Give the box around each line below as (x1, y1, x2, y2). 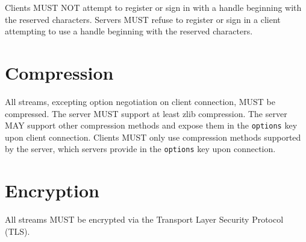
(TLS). (5, 224, 30, 237)
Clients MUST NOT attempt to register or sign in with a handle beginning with (5, 1, 302, 13)
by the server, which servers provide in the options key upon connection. (5, 142, 276, 155)
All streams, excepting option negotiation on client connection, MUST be (5, 95, 275, 107)
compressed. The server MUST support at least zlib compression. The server (5, 107, 287, 119)
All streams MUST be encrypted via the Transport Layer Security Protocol (5, 213, 284, 226)
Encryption (5, 178, 99, 203)
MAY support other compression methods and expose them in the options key (5, 119, 298, 132)
